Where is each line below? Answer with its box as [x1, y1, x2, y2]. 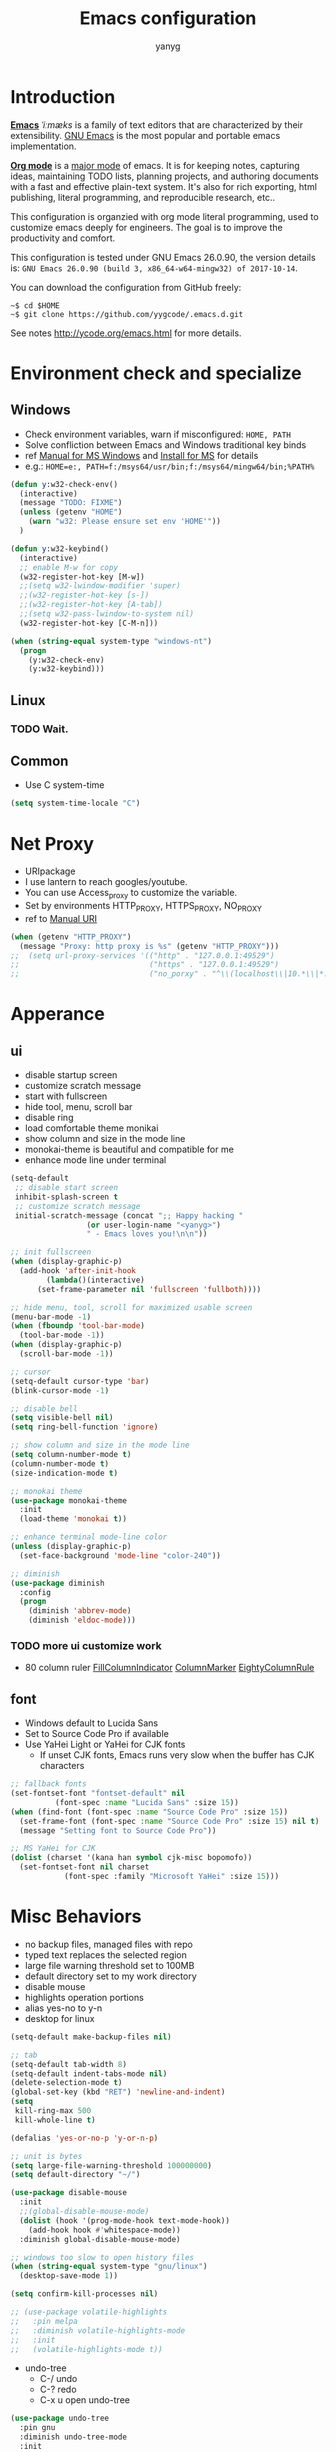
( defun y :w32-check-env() [10, 479, 118, 489]
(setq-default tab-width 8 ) [10, 2059, 128, 2069]
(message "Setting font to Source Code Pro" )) [19, 1825, 217, 1836]
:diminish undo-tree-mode [19, 2432, 128, 2442]
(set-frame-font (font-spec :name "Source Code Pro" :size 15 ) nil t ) [19, 1816, 320, 1826]
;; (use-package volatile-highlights [10, 2307, 168, 2317]
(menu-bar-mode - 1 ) [10, 1312, 92, 1322]
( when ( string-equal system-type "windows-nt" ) [10, 636, 213, 646]
